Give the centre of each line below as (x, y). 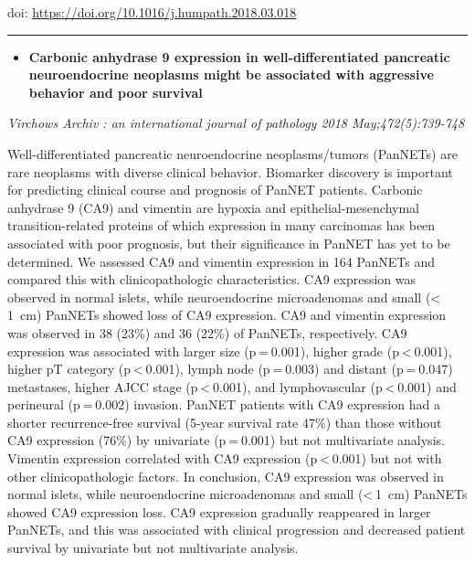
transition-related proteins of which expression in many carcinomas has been (222, 225)
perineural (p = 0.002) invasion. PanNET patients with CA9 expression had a (224, 404)
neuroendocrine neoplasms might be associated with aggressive (231, 74)
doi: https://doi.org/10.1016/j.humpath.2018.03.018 (152, 12)
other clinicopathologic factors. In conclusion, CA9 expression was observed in (226, 476)
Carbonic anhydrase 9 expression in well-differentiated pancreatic (239, 56)
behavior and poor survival (116, 92)
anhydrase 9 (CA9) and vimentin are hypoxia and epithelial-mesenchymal (213, 207)
